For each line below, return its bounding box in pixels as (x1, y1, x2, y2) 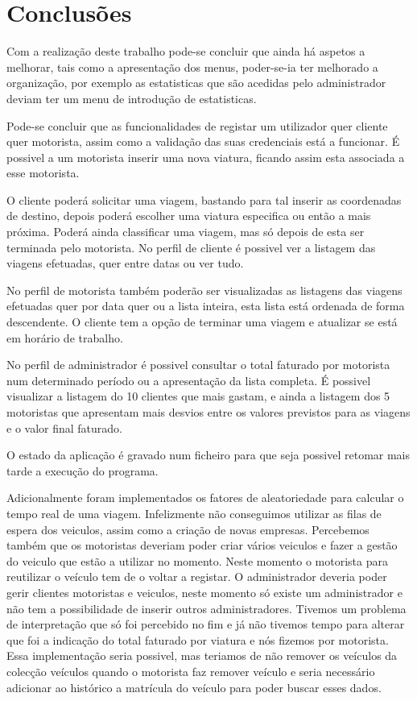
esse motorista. (6, 164, 80, 181)
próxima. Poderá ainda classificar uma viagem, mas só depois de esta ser (6, 223, 365, 240)
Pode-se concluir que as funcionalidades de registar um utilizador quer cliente (6, 117, 388, 134)
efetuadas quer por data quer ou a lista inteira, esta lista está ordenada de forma (6, 297, 405, 314)
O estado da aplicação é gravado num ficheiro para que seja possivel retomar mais (6, 446, 411, 463)
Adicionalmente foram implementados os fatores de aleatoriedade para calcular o (6, 489, 404, 506)
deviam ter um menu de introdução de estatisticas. (6, 89, 257, 106)
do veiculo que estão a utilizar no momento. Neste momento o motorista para (6, 552, 388, 569)
